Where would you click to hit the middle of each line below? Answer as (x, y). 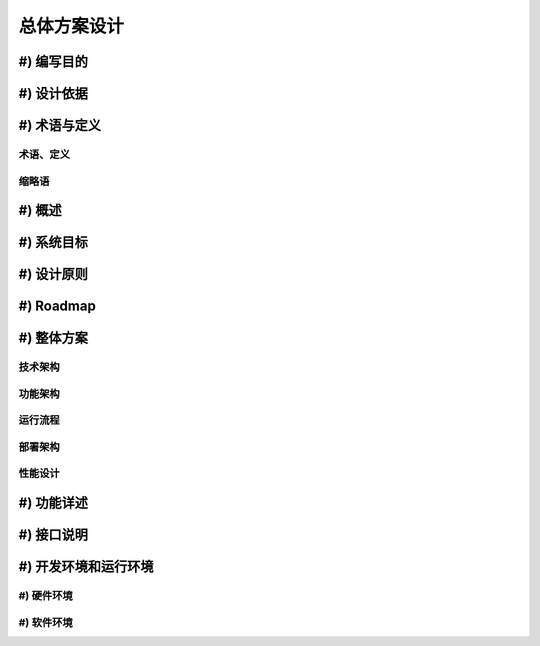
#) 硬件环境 (46, 596)
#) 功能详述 (53, 503)
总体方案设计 (71, 26)
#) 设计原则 (53, 274)
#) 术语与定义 (60, 125)
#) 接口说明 (53, 535)
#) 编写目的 (53, 61)
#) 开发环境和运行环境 (86, 566)
